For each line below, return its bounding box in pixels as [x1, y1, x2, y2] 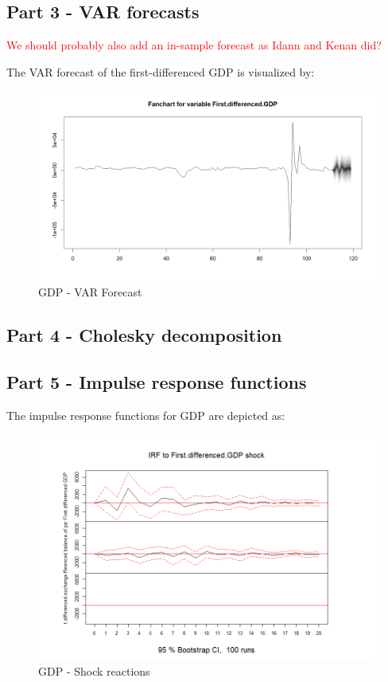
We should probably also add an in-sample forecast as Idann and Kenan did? [6, 37, 382, 53]
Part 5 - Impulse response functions [6, 370, 307, 394]
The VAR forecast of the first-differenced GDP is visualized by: [6, 63, 315, 80]
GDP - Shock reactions [38, 662, 150, 679]
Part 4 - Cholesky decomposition [6, 323, 282, 347]
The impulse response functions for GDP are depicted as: [6, 407, 285, 424]
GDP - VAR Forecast [38, 284, 142, 300]
